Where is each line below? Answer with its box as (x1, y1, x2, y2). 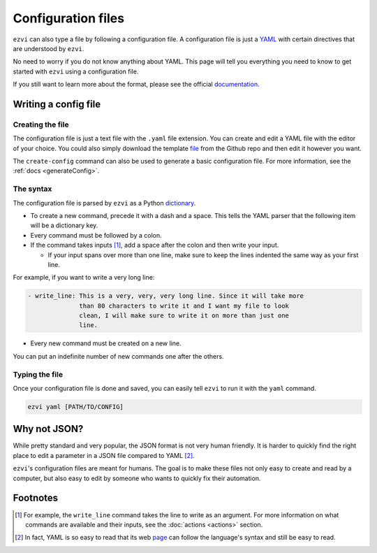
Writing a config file (13, 98, 101, 110)
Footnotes (13, 492, 59, 504)
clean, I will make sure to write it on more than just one (79, 312, 290, 319)
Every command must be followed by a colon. (30, 231, 162, 239)
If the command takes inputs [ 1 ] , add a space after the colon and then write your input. (30, 241, 279, 250)
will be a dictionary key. (30, 221, 98, 230)
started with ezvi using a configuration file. (13, 67, 139, 76)
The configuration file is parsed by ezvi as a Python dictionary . (13, 199, 196, 207)
